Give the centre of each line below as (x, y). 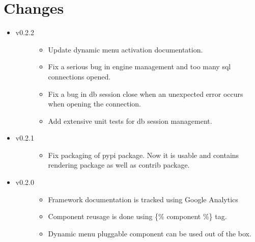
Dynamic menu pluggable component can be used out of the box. (150, 233)
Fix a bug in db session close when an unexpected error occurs (146, 93)
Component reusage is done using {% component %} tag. (137, 216)
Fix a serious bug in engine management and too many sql (139, 66)
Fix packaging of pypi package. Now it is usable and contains (144, 155)
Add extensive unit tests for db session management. (130, 120)
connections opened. (79, 76)
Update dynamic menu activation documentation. (125, 49)
